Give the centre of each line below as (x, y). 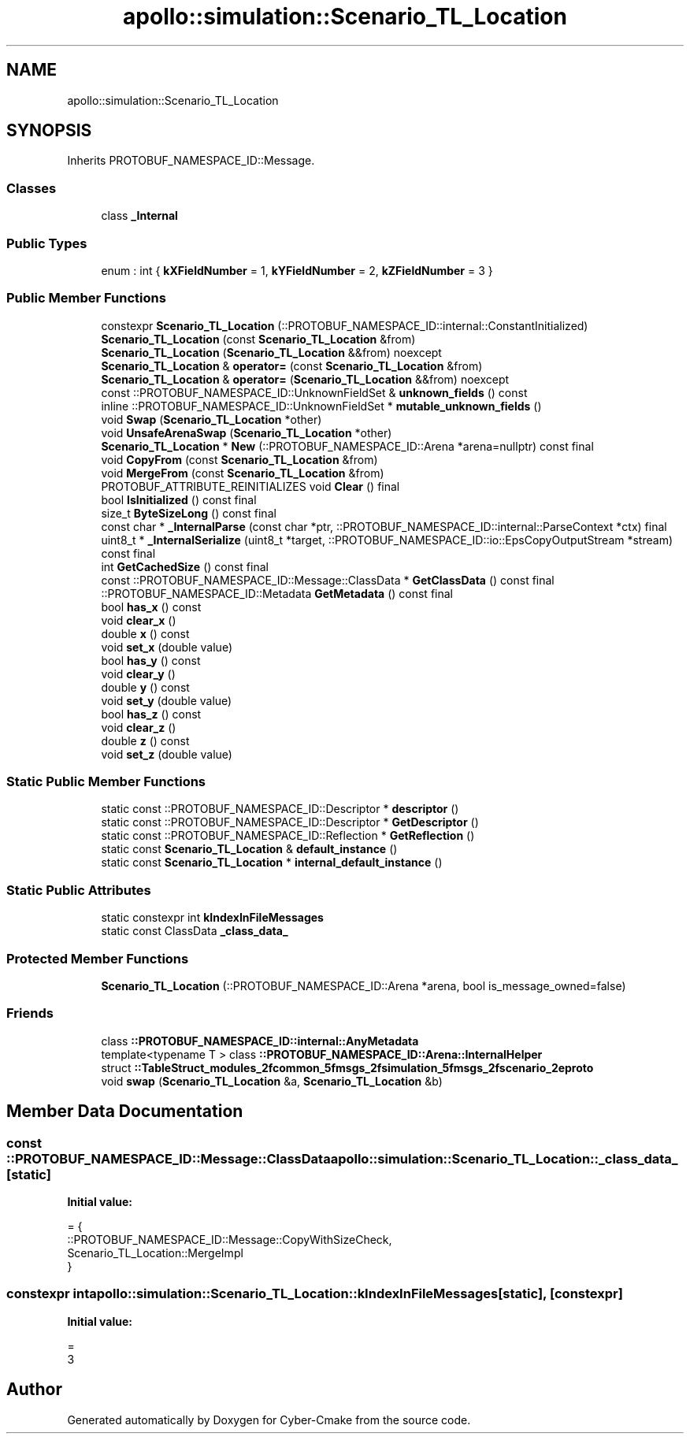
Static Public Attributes (79, 890)
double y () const (145, 687)
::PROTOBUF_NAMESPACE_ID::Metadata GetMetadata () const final (277, 593)
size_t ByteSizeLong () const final (189, 513)
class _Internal (139, 216)
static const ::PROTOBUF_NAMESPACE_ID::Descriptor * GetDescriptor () (290, 822)
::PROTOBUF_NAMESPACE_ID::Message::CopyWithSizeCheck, (230, 1239)
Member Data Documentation (125, 1112)
